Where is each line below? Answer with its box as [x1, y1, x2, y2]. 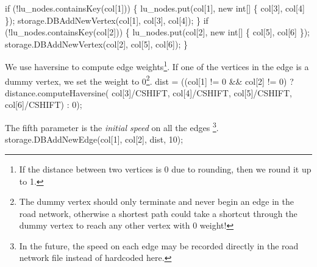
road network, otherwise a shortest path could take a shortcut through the [19, 207, 297, 219]
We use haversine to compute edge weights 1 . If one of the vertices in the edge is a [5, 59, 309, 73]
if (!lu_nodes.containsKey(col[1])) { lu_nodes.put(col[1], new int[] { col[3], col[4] [5, 2, 305, 14]
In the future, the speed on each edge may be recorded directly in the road [19, 239, 299, 252]
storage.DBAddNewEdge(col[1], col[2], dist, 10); [5, 133, 183, 146]
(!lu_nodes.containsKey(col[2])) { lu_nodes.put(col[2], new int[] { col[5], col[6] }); [5, 26, 310, 38]
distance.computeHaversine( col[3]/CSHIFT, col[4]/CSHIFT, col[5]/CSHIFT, [5, 86, 292, 99]
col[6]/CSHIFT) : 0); [5, 98, 82, 111]
